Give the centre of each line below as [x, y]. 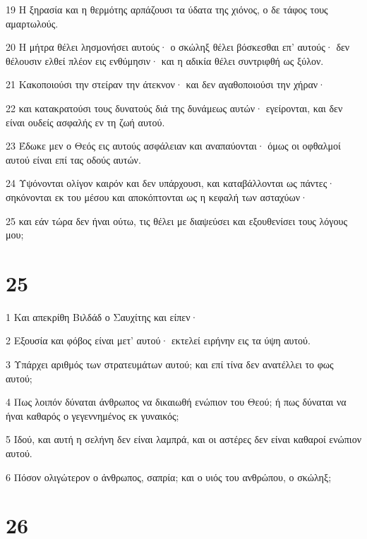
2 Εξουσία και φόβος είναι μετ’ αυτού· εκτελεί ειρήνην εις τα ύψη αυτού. [158, 340]
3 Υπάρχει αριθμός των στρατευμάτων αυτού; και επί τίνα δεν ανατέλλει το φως [170, 364]
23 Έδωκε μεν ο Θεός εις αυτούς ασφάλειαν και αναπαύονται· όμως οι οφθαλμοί [173, 146]
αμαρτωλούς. [32, 23]
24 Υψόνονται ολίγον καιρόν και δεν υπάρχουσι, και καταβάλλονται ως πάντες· [170, 183]
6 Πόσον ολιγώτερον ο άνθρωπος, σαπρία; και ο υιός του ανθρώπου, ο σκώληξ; [169, 477]
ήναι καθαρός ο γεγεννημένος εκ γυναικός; [92, 415]
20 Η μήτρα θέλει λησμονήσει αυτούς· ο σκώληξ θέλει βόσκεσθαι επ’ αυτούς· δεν [178, 47]
